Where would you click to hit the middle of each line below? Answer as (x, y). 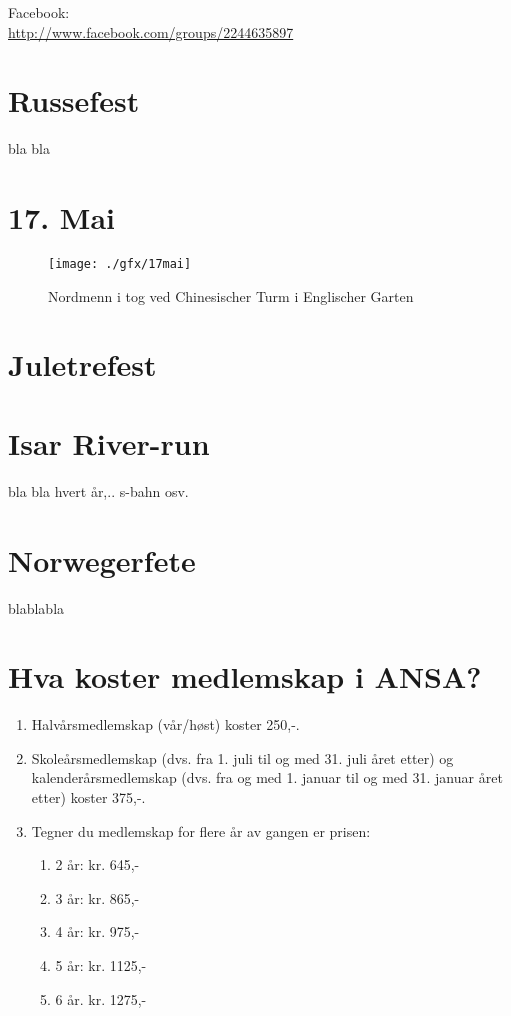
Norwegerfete (102, 559)
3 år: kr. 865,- (97, 897)
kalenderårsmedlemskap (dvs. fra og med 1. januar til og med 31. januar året (267, 777)
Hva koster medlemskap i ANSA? (245, 676)
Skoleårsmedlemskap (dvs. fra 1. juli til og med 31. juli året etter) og (242, 757)
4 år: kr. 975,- (97, 931)
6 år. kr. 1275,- (101, 998)
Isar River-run (109, 442)
